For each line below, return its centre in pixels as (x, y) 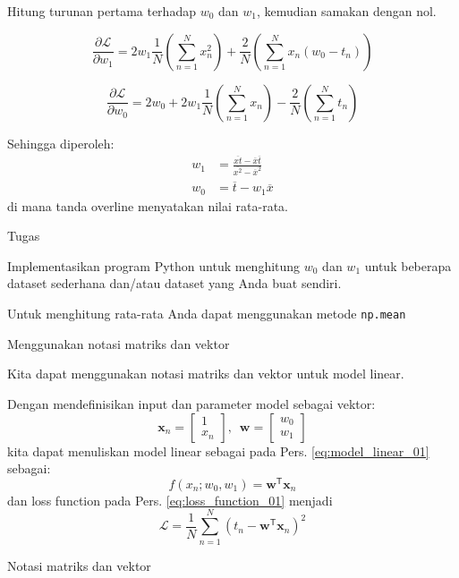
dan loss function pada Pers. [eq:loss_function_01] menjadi (170, 500)
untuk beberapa (408, 265)
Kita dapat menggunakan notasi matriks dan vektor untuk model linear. (206, 374)
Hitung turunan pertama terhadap (102, 11)
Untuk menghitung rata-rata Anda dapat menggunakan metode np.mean (207, 314)
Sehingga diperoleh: (61, 143)
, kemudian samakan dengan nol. (346, 11)
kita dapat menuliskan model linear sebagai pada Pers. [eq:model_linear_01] (218, 450)
